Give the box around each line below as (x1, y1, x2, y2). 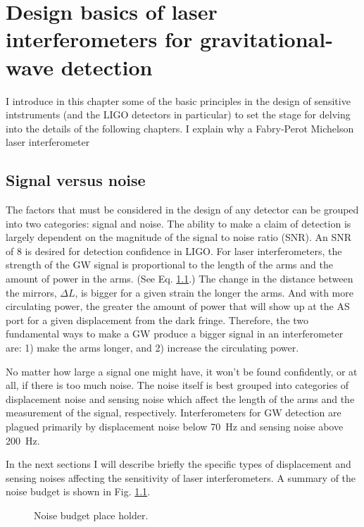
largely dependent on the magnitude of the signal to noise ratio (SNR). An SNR (6, 230, 352, 244)
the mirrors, (6, 285, 57, 299)
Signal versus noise (6, 169, 146, 191)
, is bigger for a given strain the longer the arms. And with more (75, 285, 353, 299)
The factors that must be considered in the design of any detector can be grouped (6, 202, 359, 217)
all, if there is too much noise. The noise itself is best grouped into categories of (6, 378, 349, 392)
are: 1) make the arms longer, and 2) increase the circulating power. (6, 340, 299, 355)
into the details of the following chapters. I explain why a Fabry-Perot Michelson (6, 120, 354, 135)
